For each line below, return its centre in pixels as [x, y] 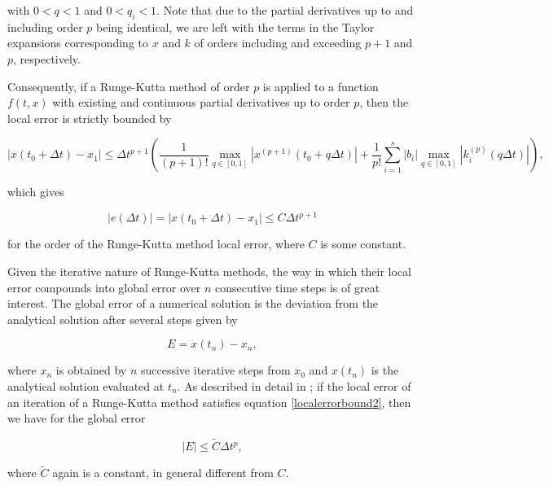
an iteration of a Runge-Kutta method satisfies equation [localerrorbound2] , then [209, 402]
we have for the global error [77, 418]
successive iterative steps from [215, 370]
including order [45, 26]
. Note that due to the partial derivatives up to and [285, 10]
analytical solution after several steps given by [123, 319]
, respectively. [47, 58]
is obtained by [91, 370]
